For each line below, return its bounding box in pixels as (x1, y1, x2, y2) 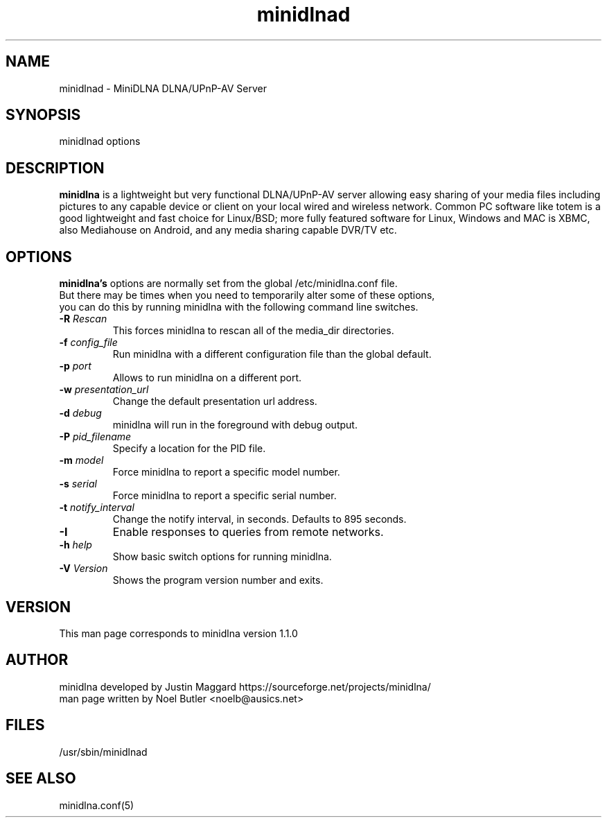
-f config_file (59, 336, 118, 349)
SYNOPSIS (6, 106, 81, 124)
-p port (59, 360, 91, 372)
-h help (59, 539, 92, 551)
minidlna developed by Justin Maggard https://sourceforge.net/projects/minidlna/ (59, 680, 431, 693)
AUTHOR (6, 651, 69, 669)
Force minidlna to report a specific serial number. (112, 490, 337, 502)
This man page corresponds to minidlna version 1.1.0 (59, 627, 298, 639)
